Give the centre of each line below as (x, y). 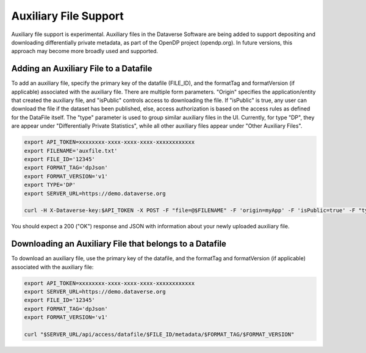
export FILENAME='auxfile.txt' (71, 151)
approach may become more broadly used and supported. (85, 51)
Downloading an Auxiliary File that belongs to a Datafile (119, 244)
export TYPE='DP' (50, 185)
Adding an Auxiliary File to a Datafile (82, 69)
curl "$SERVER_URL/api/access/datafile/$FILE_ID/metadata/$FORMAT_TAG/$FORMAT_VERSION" (159, 334)
